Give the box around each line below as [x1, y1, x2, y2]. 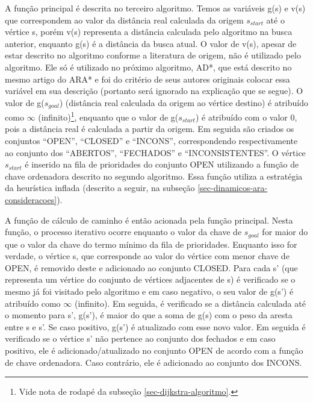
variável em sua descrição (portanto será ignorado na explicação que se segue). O [5, 84, 303, 97]
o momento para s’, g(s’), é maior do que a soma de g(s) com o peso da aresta [5, 309, 293, 321]
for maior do [262, 225, 308, 238]
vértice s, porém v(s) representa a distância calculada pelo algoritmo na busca [5, 25, 293, 38]
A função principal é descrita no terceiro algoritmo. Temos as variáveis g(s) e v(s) [5, 2, 306, 14]
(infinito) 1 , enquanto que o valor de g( [38, 109, 179, 123]
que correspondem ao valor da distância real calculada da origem [5, 13, 244, 26]
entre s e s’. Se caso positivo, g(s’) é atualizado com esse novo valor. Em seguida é [5, 320, 306, 333]
